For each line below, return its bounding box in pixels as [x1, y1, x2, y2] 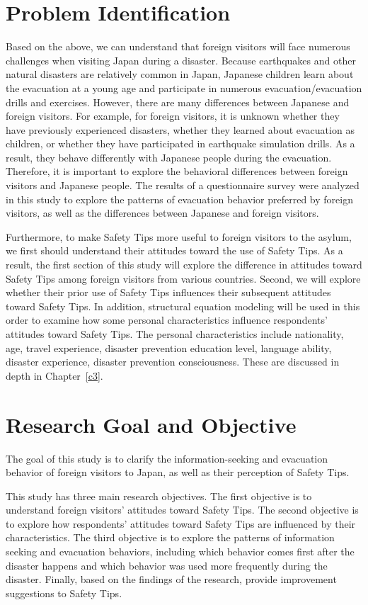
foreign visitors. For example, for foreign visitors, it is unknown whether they [6, 108, 340, 123]
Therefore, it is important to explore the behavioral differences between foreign [6, 164, 348, 179]
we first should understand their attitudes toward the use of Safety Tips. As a [6, 243, 343, 258]
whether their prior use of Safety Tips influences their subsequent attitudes [6, 285, 331, 300]
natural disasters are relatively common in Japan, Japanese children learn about [6, 67, 354, 81]
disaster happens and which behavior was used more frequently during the [6, 558, 328, 572]
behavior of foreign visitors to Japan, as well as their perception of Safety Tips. [6, 465, 350, 480]
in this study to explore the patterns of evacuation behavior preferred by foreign [6, 191, 353, 206]
